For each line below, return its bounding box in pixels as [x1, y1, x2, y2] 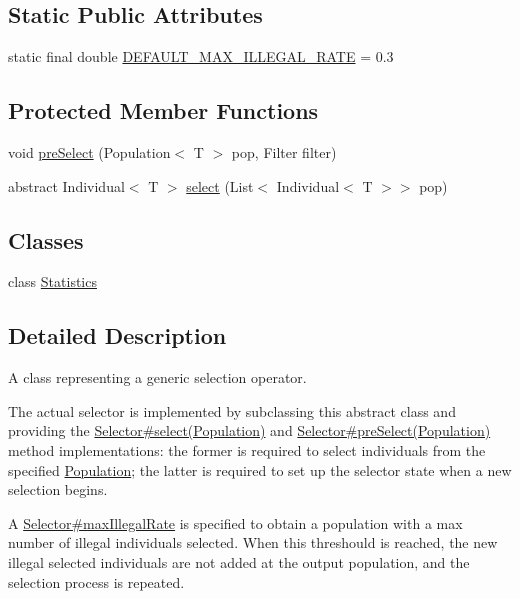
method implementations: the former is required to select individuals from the [8, 439, 486, 460]
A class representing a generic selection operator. [8, 367, 307, 388]
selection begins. [8, 479, 108, 500]
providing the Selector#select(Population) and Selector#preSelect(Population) [8, 420, 491, 441]
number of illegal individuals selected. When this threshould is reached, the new [8, 532, 498, 553]
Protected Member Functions [8, 95, 319, 126]
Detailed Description [8, 320, 227, 351]
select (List [186, 175, 254, 196]
